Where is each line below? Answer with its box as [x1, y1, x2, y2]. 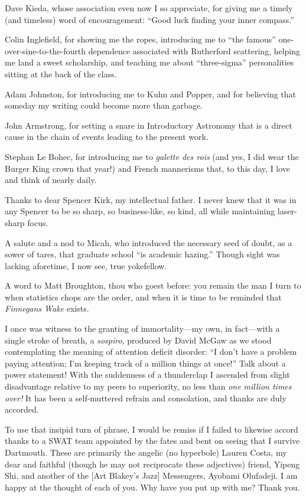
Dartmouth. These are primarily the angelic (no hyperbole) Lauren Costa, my [5, 446, 287, 458]
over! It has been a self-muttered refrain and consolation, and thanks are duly [5, 391, 287, 404]
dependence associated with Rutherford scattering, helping [88, 44, 301, 57]
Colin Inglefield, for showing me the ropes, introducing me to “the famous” [5, 33, 276, 45]
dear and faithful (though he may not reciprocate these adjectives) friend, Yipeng [5, 457, 300, 470]
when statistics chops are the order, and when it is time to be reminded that [5, 290, 282, 303]
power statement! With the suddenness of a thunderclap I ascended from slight [5, 368, 290, 381]
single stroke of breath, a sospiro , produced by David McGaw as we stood [5, 333, 272, 346]
